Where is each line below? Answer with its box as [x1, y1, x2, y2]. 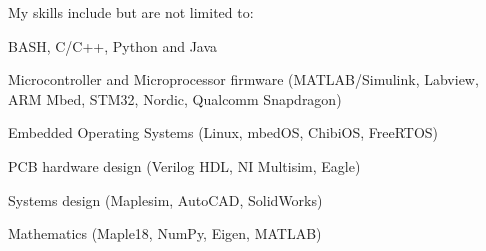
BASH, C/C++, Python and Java [8, 35, 218, 56]
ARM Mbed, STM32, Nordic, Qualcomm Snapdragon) [8, 88, 342, 109]
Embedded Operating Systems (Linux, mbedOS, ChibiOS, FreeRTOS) [8, 122, 439, 143]
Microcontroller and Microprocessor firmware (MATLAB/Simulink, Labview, [8, 69, 479, 90]
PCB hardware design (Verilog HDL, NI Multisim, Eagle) [8, 155, 361, 176]
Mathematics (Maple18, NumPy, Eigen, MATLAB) [8, 223, 322, 244]
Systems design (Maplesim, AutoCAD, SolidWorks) [8, 189, 323, 210]
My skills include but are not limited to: [8, 2, 254, 22]
